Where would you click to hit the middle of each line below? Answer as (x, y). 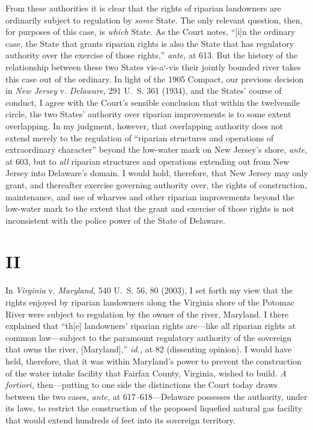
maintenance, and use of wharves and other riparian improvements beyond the (150, 196)
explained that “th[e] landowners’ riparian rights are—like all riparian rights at (151, 326)
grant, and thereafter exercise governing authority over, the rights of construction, (156, 184)
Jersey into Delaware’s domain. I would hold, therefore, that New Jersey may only (157, 173)
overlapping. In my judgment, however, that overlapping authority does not (144, 125)
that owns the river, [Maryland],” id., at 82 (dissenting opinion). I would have (149, 349)
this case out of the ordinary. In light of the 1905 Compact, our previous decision (155, 78)
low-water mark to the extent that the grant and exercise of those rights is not (150, 208)
